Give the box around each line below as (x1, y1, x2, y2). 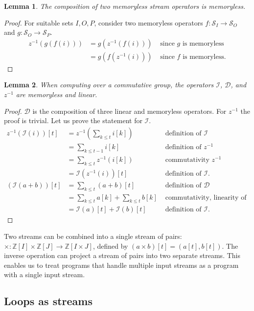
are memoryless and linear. (16, 89, 97, 100)
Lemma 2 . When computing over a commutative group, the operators (4, 79, 214, 90)
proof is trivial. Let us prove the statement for (4, 115, 142, 126)
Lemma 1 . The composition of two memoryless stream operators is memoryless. (4, 1, 246, 11)
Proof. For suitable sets (4, 17, 73, 27)
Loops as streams (4, 293, 92, 309)
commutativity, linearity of (165, 194, 247, 201)
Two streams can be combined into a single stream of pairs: (4, 231, 182, 241)
